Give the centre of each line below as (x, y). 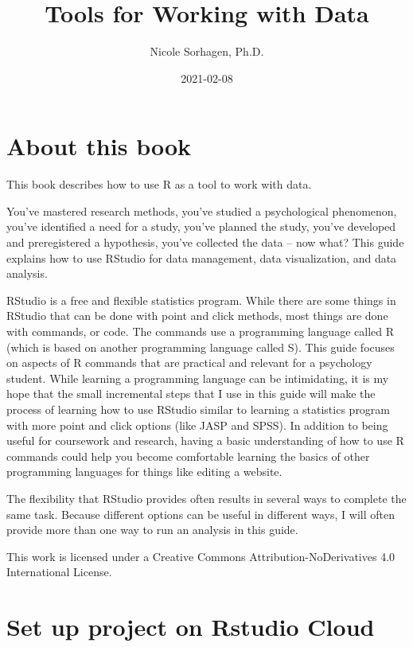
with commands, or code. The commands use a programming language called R (201, 331)
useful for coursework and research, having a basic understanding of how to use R (205, 440)
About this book (99, 146)
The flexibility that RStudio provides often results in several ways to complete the (206, 498)
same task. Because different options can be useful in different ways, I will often (201, 514)
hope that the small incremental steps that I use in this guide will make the (191, 394)
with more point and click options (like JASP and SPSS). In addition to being (197, 425)
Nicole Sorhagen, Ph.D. (207, 51)
